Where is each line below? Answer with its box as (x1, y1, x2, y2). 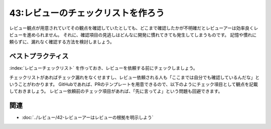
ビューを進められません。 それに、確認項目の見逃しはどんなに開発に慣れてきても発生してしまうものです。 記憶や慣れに (9, 31, 257, 37)
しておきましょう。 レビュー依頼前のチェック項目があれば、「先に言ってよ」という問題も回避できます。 (9, 88, 223, 94)
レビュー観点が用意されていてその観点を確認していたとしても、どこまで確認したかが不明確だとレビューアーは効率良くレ (9, 25, 258, 31)
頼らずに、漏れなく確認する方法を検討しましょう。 (9, 39, 115, 45)
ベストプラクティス (9, 52, 69, 60)
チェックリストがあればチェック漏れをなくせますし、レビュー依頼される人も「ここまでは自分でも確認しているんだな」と (9, 74, 260, 80)
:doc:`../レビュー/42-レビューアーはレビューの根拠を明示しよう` (22, 114, 154, 120)
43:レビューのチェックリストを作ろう (9, 7, 165, 18)
